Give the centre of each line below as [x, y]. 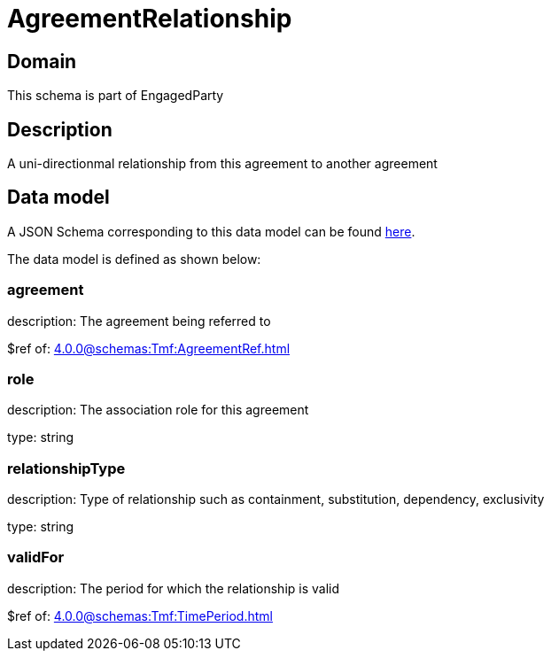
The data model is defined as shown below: [134, 259]
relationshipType [66, 468]
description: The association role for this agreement [158, 410]
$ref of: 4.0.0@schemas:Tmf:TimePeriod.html [140, 615]
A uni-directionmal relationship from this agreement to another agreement [222, 164]
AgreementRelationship [150, 19]
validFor [36, 557]
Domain [42, 61]
